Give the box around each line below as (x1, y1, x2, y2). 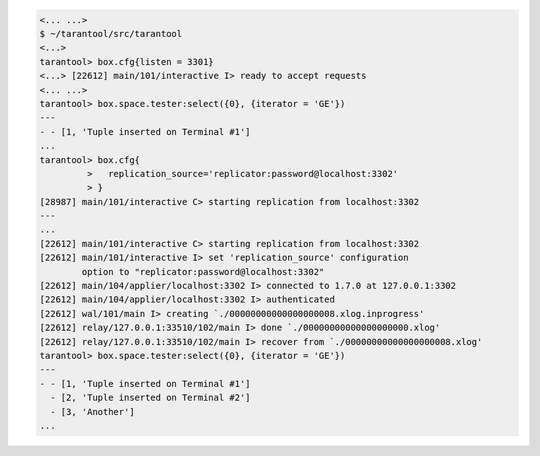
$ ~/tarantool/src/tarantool (39, 28, 183, 39)
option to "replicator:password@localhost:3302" (81, 266, 325, 277)
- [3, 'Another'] (50, 406, 135, 417)
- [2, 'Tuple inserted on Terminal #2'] (50, 392, 251, 404)
